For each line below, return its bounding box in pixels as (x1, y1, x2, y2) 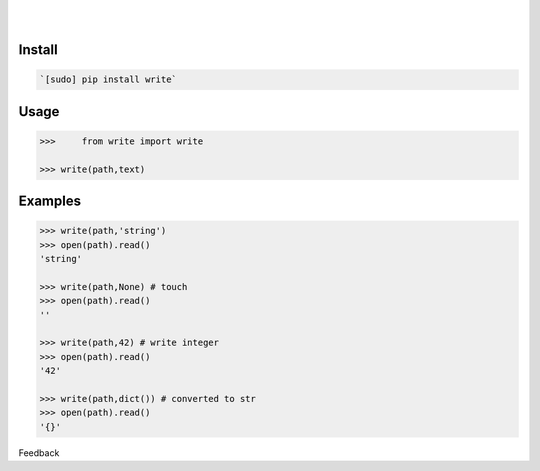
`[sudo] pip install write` (39, 74, 177, 85)
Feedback (18, 446, 60, 459)
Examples (18, 193, 82, 210)
